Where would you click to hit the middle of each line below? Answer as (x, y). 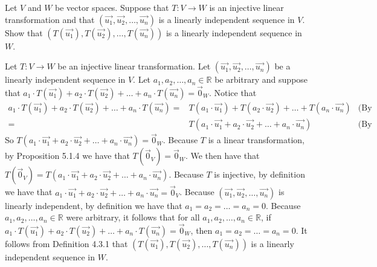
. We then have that (222, 156)
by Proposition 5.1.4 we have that (67, 156)
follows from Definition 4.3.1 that (66, 243)
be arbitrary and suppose (261, 79)
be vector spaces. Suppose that (112, 7)
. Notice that (233, 92)
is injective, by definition (259, 174)
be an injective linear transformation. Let (134, 66)
